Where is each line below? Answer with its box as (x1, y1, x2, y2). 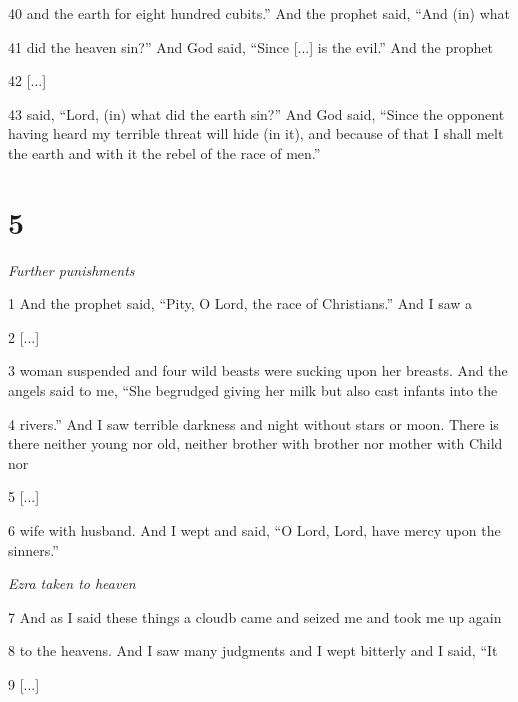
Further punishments (8, 259, 135, 280)
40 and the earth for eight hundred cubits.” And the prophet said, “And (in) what (8, 3, 511, 23)
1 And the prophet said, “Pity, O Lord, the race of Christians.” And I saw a (8, 293, 473, 314)
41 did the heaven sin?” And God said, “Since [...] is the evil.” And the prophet (8, 36, 493, 57)
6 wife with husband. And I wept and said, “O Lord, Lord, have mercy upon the (8, 520, 501, 541)
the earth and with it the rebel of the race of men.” (8, 142, 321, 163)
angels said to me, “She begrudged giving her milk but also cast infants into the (8, 380, 498, 401)
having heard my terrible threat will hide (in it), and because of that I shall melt (8, 123, 504, 144)
